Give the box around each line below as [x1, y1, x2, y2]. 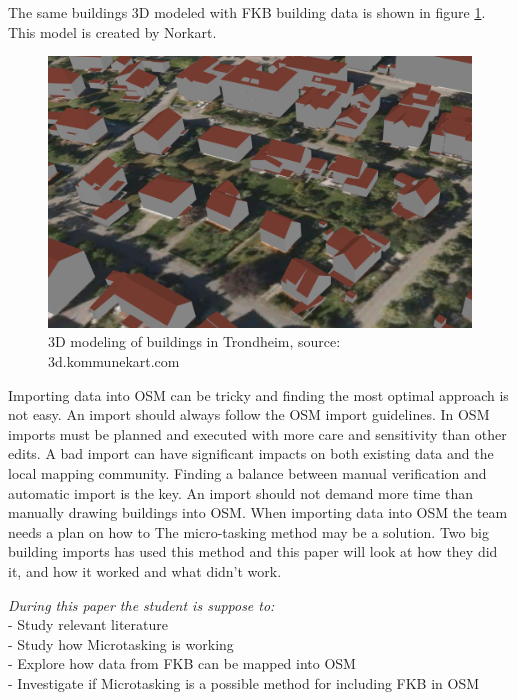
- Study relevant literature [8, 614, 168, 635]
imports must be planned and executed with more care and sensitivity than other [8, 423, 507, 444]
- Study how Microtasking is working [8, 633, 234, 654]
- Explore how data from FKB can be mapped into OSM [8, 653, 356, 674]
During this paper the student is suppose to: [8, 594, 275, 615]
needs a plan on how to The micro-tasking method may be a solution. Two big [8, 521, 489, 542]
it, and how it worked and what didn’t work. [8, 560, 282, 581]
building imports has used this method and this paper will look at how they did [8, 541, 498, 562]
